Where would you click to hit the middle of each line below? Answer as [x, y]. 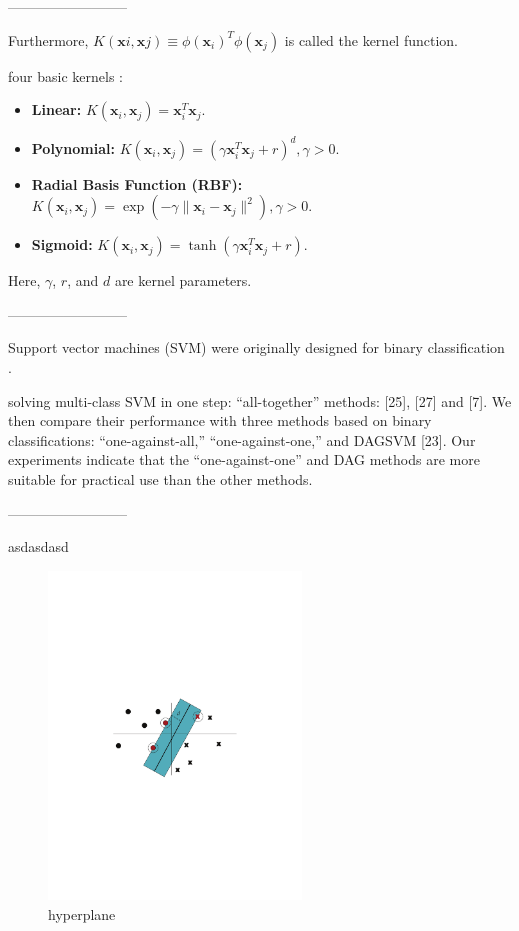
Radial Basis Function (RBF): [137, 183]
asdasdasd [38, 546]
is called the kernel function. [371, 39]
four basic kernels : [65, 75]
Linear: [56, 109]
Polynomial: [73, 147]
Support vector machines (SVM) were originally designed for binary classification [256, 347]
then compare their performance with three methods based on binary [220, 420]
